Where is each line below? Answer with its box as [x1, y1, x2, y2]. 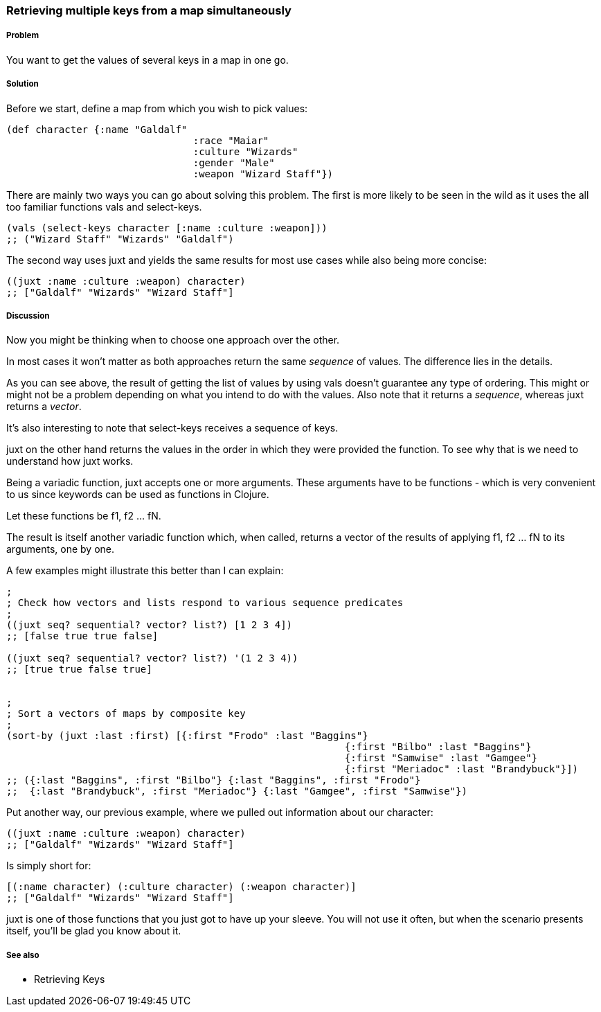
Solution [6, 79, 39, 89]
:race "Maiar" [192, 134, 269, 146]
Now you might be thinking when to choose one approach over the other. [6, 334, 340, 346]
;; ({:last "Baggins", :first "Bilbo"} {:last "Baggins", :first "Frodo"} [6, 774, 421, 786]
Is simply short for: [6, 860, 91, 872]
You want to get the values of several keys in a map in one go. [6, 53, 289, 66]
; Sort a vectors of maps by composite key [6, 708, 246, 720]
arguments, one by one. [6, 543, 114, 556]
